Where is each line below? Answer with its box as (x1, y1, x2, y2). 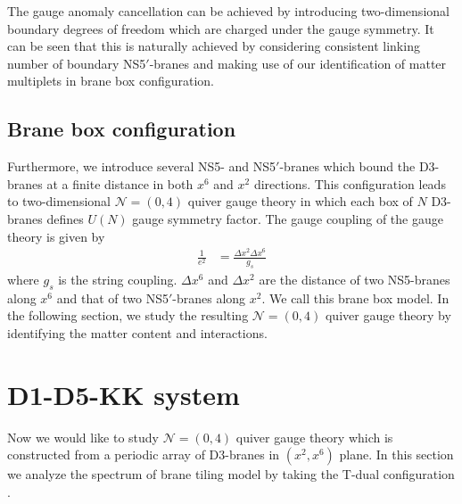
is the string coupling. (58, 270, 177, 289)
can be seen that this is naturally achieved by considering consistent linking (7, 37, 420, 55)
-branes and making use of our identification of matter (149, 54, 447, 72)
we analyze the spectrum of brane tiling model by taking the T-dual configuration (7, 465, 455, 483)
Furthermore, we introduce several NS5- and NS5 (7, 157, 276, 176)
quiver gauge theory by (325, 306, 451, 325)
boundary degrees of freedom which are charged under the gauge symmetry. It (7, 19, 434, 37)
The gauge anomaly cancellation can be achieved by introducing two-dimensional (7, 2, 450, 20)
